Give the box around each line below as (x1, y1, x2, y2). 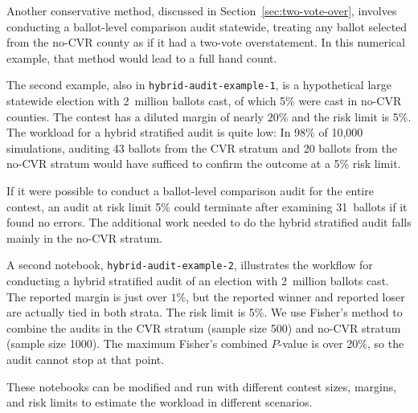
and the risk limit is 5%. (291, 108, 412, 125)
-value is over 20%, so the (278, 335, 404, 352)
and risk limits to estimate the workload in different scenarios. (6, 394, 313, 411)
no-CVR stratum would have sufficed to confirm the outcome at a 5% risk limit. (6, 155, 401, 172)
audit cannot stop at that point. (6, 351, 165, 367)
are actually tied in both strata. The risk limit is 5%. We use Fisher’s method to (6, 304, 403, 321)
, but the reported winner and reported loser (186, 288, 405, 305)
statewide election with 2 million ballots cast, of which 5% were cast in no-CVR (6, 92, 402, 109)
